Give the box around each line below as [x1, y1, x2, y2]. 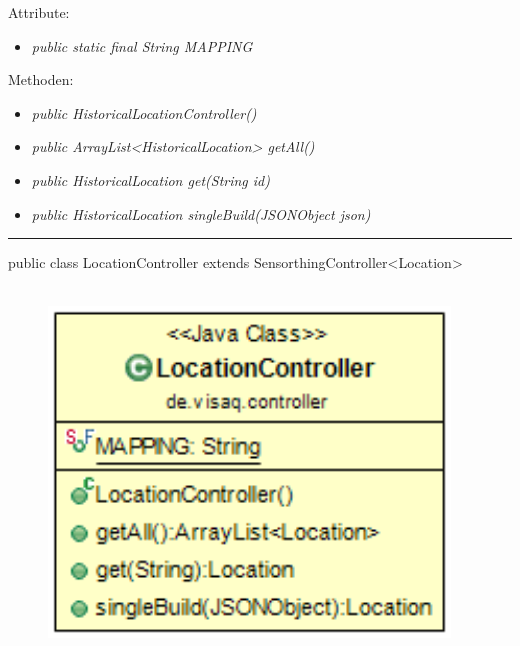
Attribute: [8, 2, 70, 22]
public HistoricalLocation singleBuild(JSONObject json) [31, 203, 371, 224]
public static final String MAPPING [31, 35, 253, 56]
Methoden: [8, 69, 74, 90]
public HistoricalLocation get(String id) [31, 169, 270, 190]
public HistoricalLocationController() [31, 102, 257, 123]
